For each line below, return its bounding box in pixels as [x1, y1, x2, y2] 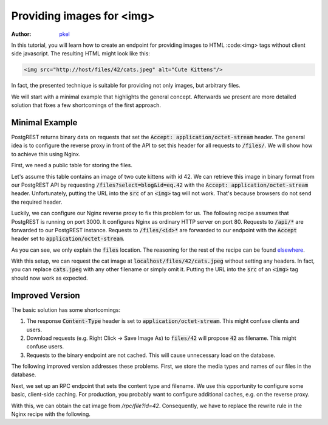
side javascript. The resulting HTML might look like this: [11, 50, 150, 57]
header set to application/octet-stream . [11, 235, 125, 243]
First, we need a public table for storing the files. [11, 162, 133, 169]
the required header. [11, 198, 63, 206]
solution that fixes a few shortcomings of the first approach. [11, 102, 161, 109]
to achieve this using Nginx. [11, 150, 81, 157]
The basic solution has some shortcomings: [11, 306, 121, 313]
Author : [11, 30, 32, 38]
